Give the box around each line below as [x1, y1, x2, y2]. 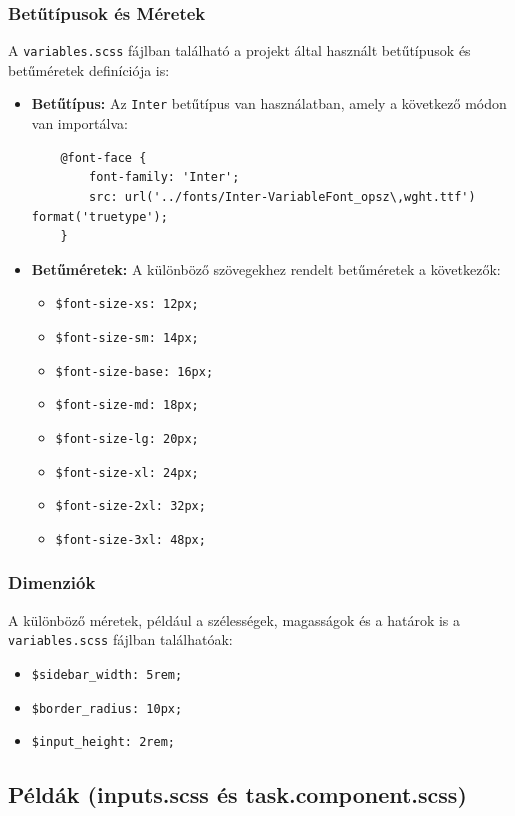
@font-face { [60, 150, 147, 165]
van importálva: [31, 113, 128, 134]
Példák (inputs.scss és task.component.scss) [8, 779, 467, 810]
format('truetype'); [31, 209, 168, 224]
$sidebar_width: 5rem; [31, 668, 183, 682]
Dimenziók [8, 570, 96, 595]
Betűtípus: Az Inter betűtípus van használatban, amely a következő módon [31, 93, 507, 114]
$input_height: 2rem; [31, 735, 175, 750]
